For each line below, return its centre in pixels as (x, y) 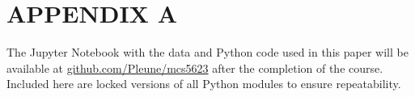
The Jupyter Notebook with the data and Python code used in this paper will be (207, 52)
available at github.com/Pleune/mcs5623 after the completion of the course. (195, 67)
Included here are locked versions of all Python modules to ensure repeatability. (204, 84)
